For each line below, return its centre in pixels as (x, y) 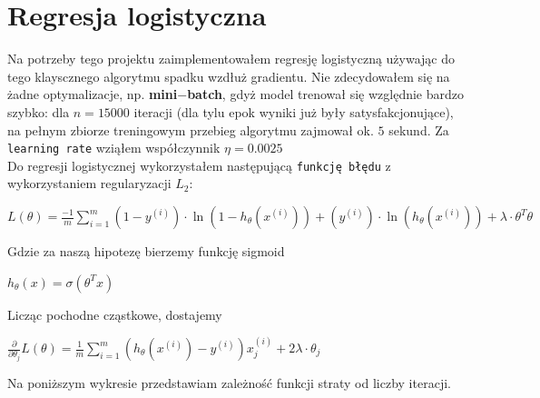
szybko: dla (39, 111)
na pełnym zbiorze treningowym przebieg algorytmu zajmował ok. (191, 129)
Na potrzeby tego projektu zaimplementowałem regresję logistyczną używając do (231, 59)
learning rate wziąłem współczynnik (114, 148)
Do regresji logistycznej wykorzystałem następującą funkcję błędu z (199, 165)
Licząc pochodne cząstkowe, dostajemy (115, 314)
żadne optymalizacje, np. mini (93, 94)
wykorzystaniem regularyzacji (89, 183)
